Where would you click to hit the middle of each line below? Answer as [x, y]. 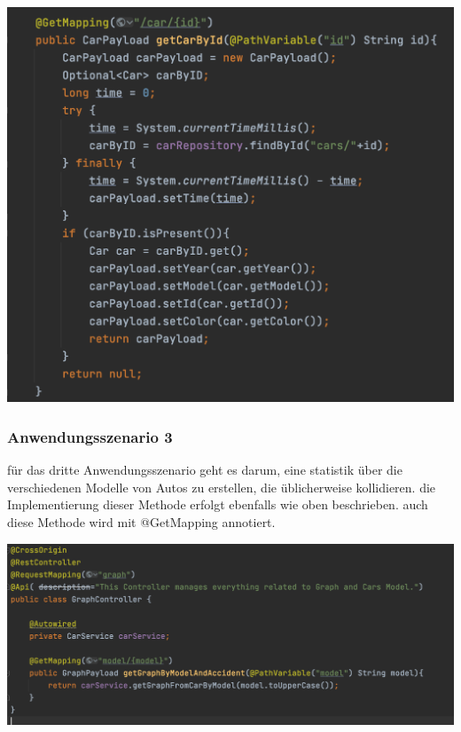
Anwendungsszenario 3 [90, 436]
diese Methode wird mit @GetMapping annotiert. [141, 522]
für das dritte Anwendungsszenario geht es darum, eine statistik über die [205, 470]
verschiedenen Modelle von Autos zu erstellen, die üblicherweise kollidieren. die [222, 487]
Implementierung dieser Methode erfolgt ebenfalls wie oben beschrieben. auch [218, 504]
